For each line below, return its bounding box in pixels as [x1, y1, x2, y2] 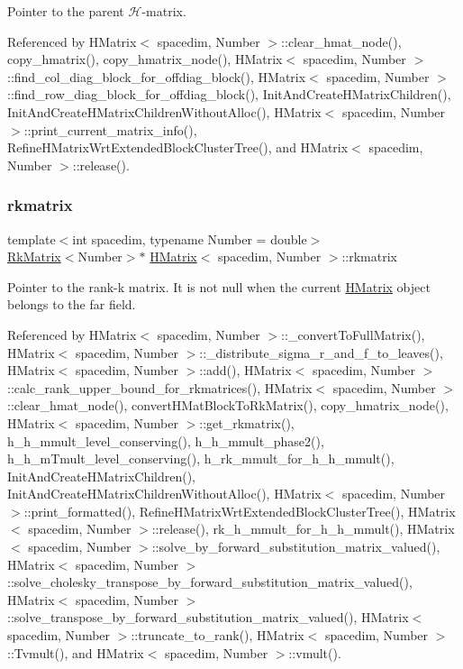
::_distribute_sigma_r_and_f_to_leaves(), [199, 343, 443, 362]
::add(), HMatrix [199, 361, 292, 380]
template [7, 229, 56, 248]
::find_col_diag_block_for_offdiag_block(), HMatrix [7, 67, 306, 86]
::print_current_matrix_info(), [23, 120, 197, 139]
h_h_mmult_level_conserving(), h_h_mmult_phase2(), [7, 431, 324, 450]
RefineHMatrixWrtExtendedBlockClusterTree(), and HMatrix [7, 138, 349, 157]
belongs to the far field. [7, 295, 136, 314]
